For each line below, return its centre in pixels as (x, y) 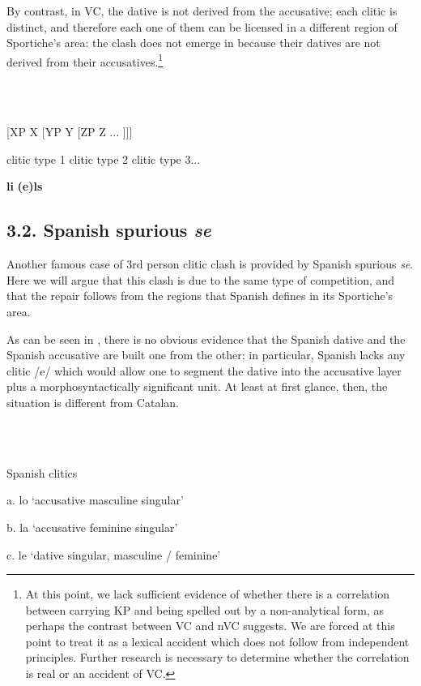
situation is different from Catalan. (93, 402)
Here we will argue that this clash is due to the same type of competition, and (201, 279)
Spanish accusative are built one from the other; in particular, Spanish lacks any (206, 355)
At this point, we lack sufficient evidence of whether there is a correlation (207, 594)
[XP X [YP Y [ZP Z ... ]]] (70, 132)
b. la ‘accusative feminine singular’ (92, 527)
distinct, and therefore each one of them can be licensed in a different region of (202, 26)
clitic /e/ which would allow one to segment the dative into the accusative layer (204, 370)
